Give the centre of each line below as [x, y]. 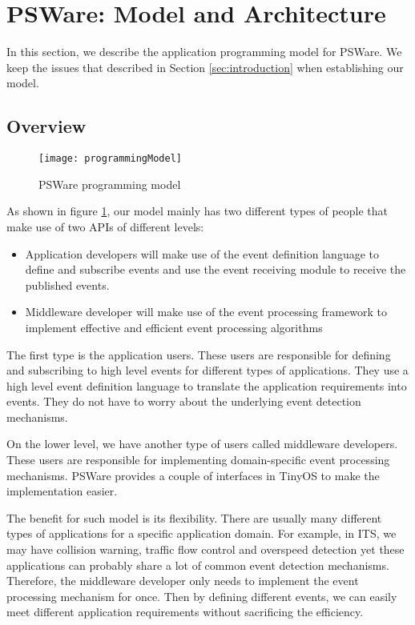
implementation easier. [62, 491]
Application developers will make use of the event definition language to [202, 253]
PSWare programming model [110, 184]
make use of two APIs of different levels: [105, 226]
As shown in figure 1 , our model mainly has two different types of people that [197, 211]
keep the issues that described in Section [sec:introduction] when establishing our [205, 67]
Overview [46, 126]
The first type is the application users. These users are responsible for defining [199, 354]
